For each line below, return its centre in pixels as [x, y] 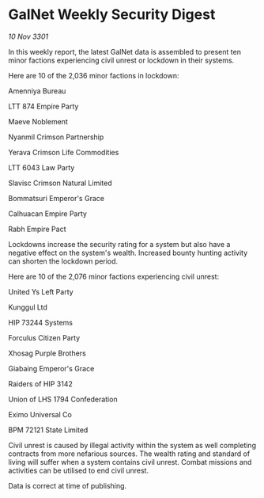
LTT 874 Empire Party [43, 106]
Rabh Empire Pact [37, 229]
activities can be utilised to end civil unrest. [78, 470]
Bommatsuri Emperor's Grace [57, 198]
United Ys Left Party [41, 291]
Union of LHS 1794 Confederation [63, 399]
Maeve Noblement [38, 121]
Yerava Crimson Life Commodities [64, 152]
